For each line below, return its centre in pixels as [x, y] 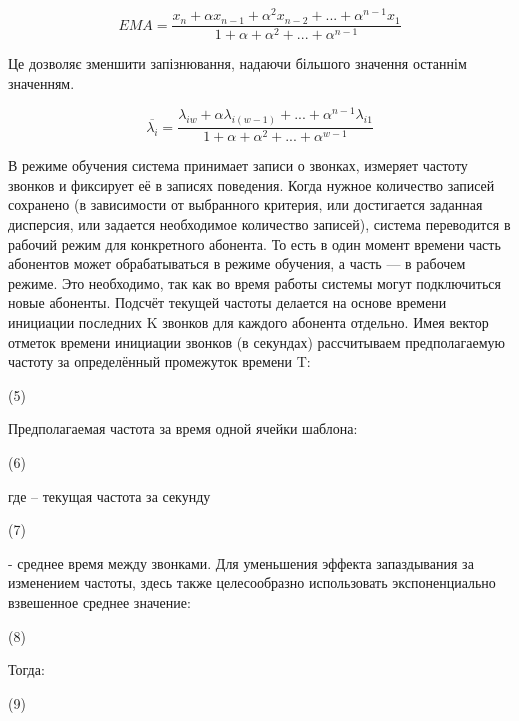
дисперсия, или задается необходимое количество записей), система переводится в [259, 224]
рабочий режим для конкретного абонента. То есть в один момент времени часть [254, 243]
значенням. [41, 82]
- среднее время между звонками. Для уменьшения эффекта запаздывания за [241, 562]
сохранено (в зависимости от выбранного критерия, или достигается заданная [245, 204]
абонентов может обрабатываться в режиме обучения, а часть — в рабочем [237, 263]
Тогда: [26, 669]
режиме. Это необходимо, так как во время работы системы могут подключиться [254, 282]
